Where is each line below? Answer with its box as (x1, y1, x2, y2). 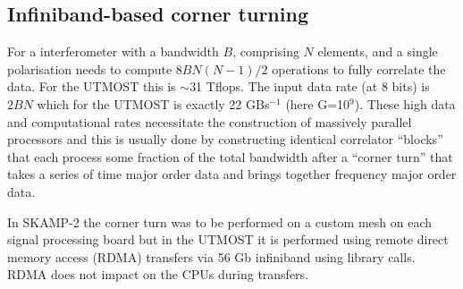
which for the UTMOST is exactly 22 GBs (37, 94, 270, 113)
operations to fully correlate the (272, 59, 446, 78)
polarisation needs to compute (7, 59, 173, 78)
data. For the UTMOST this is (7, 77, 176, 96)
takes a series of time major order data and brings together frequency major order (7, 165, 457, 183)
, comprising (232, 42, 299, 61)
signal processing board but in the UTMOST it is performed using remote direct (7, 230, 449, 249)
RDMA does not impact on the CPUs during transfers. (7, 265, 309, 284)
